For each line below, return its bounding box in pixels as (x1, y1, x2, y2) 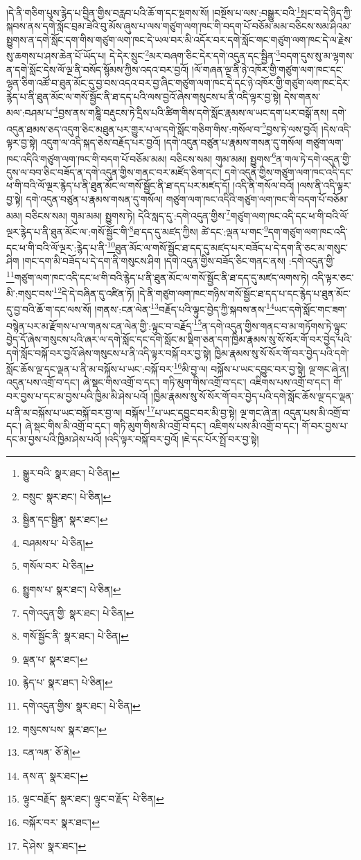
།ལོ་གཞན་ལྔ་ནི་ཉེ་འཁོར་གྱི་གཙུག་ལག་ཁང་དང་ (191, 62, 344, 76)
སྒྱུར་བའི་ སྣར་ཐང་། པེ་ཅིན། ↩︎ (22, 466, 120, 480)
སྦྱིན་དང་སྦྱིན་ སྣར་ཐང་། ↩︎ (22, 512, 108, 527)
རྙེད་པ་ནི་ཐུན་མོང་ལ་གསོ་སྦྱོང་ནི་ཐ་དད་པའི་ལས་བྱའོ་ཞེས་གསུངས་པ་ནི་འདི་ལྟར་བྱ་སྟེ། (6, 89, 281, 103)
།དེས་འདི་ (321, 121, 351, 136)
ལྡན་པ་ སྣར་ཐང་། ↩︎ (22, 651, 88, 666)
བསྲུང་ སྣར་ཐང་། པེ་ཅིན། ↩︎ (22, 489, 112, 503)
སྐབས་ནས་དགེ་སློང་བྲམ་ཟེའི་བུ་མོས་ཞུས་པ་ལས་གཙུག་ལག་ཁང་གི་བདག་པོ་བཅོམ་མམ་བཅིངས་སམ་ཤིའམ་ (6, 19, 351, 33)
